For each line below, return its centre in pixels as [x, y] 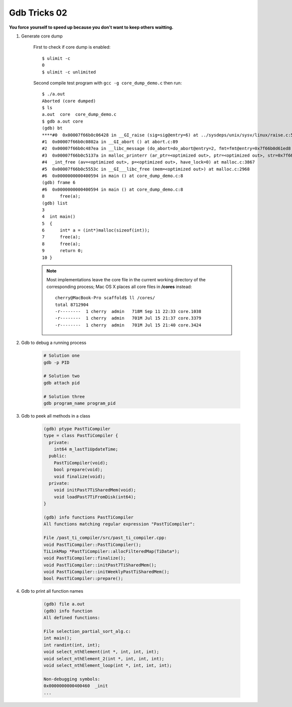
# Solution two [62, 376]
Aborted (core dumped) [69, 101]
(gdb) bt [52, 128]
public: [58, 456]
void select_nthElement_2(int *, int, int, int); [104, 659]
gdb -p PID [56, 362]
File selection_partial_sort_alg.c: [87, 631]
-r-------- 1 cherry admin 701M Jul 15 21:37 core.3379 [128, 318]
